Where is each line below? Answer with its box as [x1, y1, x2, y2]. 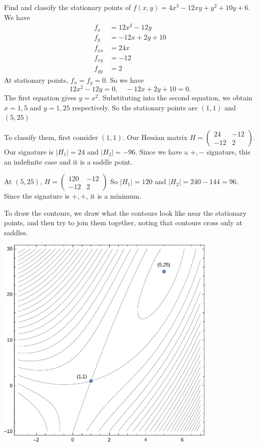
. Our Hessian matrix [122, 132, 188, 142]
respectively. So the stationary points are [72, 102, 198, 112]
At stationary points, [4, 74, 69, 85]
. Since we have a [135, 146, 188, 157]
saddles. [4, 227, 28, 237]
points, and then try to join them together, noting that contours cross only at [4, 217, 242, 228]
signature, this [206, 146, 250, 157]
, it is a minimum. [86, 191, 141, 201]
